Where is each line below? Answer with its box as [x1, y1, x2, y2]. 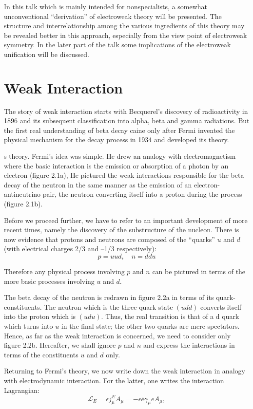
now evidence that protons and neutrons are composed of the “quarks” [4, 234, 215, 244]
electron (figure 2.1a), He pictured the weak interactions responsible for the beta [4, 170, 244, 180]
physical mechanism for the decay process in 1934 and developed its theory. [4, 134, 229, 145]
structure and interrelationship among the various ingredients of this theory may [4, 20, 245, 31]
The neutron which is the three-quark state [44, 301, 173, 312]
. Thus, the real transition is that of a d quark [101, 311, 239, 321]
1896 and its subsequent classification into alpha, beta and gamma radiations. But [4, 115, 250, 126]
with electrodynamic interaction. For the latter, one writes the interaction [4, 375, 224, 385]
